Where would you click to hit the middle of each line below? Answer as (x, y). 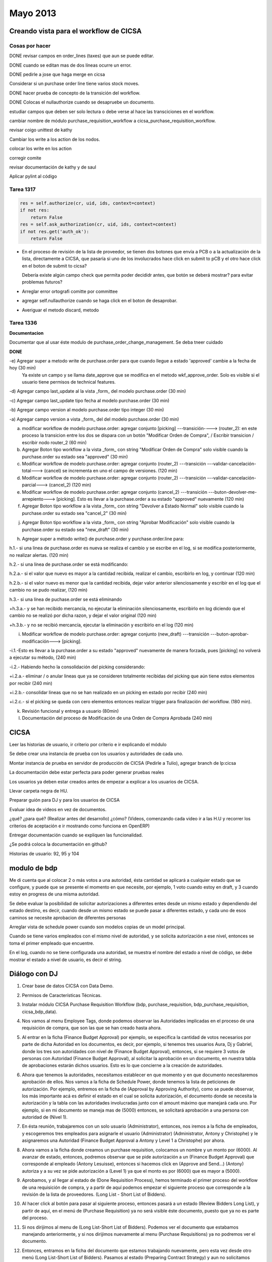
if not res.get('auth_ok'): (54, 231)
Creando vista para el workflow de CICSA (76, 31)
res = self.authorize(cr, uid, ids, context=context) (88, 203)
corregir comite (25, 158)
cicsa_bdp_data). (40, 1012)
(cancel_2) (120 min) (70, 485)
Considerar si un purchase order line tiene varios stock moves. (74, 84)
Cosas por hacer (30, 45)
